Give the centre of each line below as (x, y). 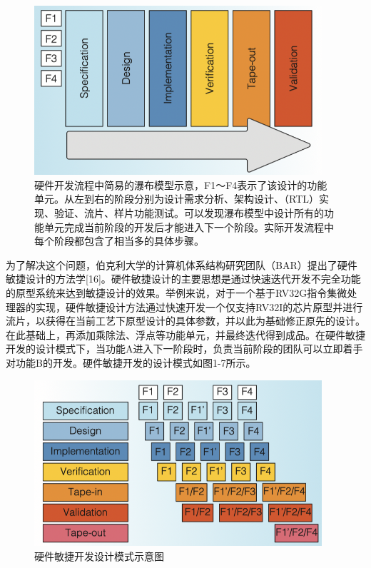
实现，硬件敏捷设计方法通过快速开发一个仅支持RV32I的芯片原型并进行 (199, 306)
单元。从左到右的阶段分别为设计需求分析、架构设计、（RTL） (177, 199)
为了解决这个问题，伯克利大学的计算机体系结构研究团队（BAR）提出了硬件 (182, 264)
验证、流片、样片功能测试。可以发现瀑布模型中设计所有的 (189, 213)
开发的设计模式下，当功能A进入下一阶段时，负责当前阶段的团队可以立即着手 (184, 349)
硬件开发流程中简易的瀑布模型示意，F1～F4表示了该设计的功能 (181, 184)
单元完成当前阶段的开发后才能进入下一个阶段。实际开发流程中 (189, 227)
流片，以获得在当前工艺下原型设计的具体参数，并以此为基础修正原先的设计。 (185, 321)
